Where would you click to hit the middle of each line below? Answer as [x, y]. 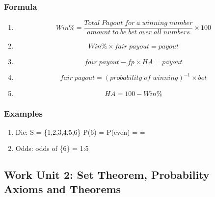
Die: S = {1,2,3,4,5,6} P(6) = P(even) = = [80, 132]
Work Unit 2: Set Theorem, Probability [107, 175]
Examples [23, 113]
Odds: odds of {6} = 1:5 [52, 148]
